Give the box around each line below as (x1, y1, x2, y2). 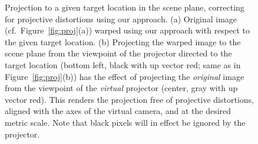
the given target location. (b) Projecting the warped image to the (5, 35, 241, 48)
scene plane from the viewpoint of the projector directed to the (5, 47, 232, 59)
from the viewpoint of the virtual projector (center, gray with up (5, 82, 238, 94)
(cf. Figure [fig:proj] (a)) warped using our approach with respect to (5, 24, 250, 36)
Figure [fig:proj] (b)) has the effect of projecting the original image (5, 70, 244, 82)
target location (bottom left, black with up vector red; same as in (5, 58, 241, 71)
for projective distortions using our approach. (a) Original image (5, 12, 237, 25)
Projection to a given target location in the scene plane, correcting (5, 1, 244, 13)
